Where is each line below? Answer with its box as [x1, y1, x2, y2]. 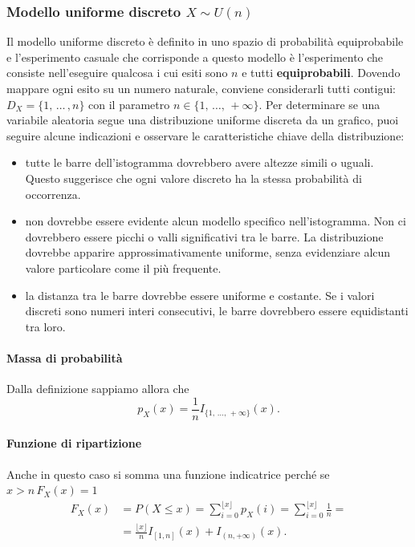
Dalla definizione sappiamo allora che [6, 380, 189, 397]
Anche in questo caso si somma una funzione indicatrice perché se [6, 465, 330, 482]
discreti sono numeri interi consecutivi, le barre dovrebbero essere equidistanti [25, 302, 409, 319]
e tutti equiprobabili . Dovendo [242, 64, 401, 81]
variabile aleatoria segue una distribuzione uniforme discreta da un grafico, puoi [6, 111, 399, 128]
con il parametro [88, 95, 170, 112]
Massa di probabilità [6, 349, 123, 366]
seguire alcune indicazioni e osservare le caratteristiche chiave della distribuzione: [6, 127, 405, 144]
